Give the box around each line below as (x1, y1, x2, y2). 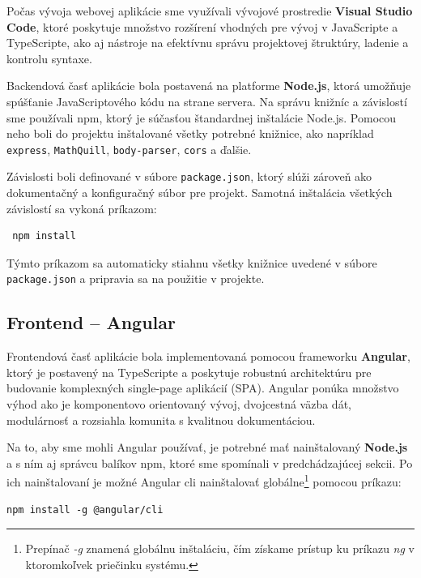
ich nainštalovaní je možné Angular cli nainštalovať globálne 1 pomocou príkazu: (6, 471, 402, 490)
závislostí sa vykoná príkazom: (6, 199, 157, 216)
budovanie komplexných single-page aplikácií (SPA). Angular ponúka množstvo (6, 379, 399, 396)
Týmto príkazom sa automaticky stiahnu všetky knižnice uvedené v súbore (6, 254, 377, 271)
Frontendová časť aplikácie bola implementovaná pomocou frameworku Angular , (6, 348, 410, 365)
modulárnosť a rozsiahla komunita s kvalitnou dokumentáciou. (6, 411, 316, 428)
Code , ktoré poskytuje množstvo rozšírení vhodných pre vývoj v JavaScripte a (6, 18, 398, 35)
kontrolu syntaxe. (6, 49, 92, 66)
